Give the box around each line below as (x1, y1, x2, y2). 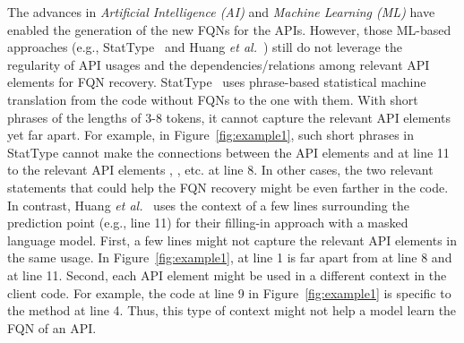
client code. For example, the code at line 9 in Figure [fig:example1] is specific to (7, 283, 451, 302)
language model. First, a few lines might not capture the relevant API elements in (7, 230, 457, 249)
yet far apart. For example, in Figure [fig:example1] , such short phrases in (7, 125, 415, 144)
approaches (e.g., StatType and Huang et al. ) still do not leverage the (7, 38, 402, 56)
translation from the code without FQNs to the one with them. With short (7, 90, 418, 108)
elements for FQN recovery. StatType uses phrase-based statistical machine (7, 73, 426, 91)
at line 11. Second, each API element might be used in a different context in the (7, 265, 447, 284)
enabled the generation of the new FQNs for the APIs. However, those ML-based (7, 20, 451, 39)
